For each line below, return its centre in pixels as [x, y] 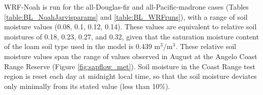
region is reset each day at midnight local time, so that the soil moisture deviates [130, 76]
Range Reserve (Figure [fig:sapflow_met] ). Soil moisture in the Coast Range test [130, 66]
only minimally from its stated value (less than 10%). [87, 86]
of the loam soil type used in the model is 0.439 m [82, 46]
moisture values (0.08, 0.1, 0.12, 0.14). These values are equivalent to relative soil [130, 27]
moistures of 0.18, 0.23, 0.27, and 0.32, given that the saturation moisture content [131, 36]
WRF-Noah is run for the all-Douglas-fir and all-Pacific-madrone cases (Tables [126, 7]
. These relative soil [206, 46]
